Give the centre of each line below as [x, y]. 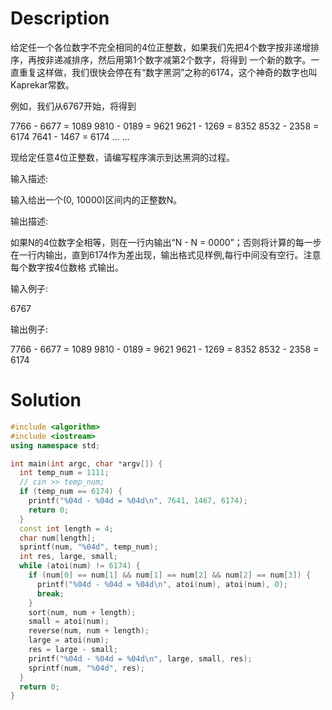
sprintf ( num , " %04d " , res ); [86, 668]
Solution [46, 400]
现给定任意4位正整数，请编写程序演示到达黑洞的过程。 [123, 157]
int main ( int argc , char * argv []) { [86, 463]
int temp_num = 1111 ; [64, 473]
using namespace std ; [55, 445]
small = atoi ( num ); [69, 622]
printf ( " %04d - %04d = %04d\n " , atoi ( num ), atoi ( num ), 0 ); [162, 584]
